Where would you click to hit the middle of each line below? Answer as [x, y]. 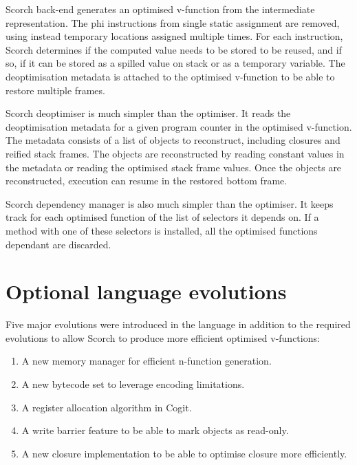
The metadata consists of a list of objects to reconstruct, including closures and [173, 140]
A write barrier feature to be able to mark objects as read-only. [155, 430]
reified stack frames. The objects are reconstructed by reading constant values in [175, 153]
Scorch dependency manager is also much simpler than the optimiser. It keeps [170, 203]
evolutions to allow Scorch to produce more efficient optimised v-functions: [163, 337]
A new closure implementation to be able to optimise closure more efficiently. [184, 453]
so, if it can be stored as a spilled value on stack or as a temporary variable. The [175, 63]
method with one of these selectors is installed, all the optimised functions [162, 230]
